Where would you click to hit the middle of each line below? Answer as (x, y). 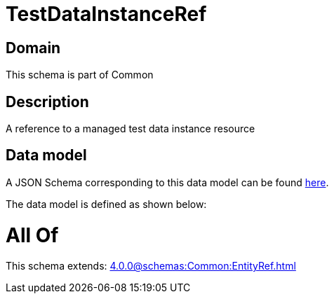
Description (47, 102)
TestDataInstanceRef (106, 14)
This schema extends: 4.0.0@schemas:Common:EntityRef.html (151, 266)
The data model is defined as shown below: (106, 204)
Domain (33, 48)
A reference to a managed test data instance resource (131, 129)
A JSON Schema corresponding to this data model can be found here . (167, 182)
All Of (32, 235)
